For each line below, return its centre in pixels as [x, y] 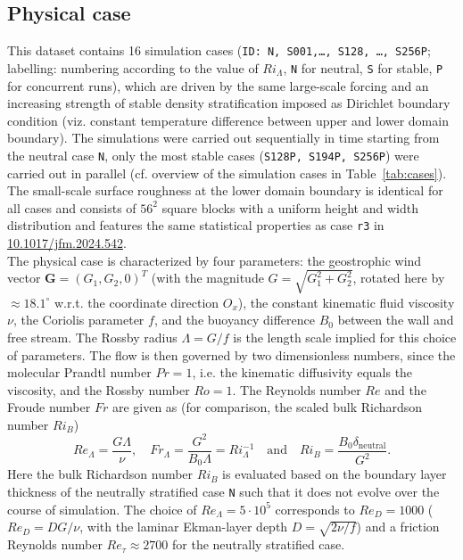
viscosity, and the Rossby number [99, 389]
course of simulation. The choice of [102, 509]
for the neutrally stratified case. [259, 544]
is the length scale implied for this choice [345, 337]
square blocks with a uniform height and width [290, 207]
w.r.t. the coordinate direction [136, 302]
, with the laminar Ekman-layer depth [184, 527]
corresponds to [315, 509]
